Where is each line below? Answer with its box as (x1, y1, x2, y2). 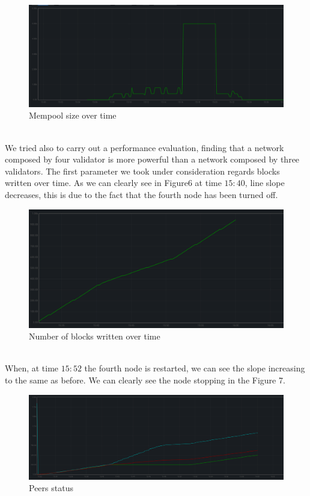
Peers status (29, 482, 73, 494)
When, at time (5, 362, 59, 374)
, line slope (245, 176, 285, 189)
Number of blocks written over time (29, 330, 160, 343)
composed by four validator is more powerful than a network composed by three (5, 153, 300, 166)
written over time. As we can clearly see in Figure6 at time (5, 176, 222, 189)
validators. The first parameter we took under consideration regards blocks (5, 164, 280, 177)
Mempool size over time (29, 109, 117, 122)
